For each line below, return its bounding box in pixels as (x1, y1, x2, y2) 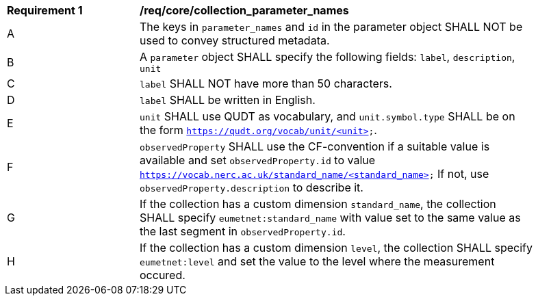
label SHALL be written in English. (140, 93, 316, 107)
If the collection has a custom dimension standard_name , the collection (140, 197, 496, 211)
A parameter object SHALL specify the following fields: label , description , (140, 50, 515, 64)
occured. (140, 268, 185, 282)
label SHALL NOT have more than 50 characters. (140, 77, 392, 90)
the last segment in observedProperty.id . (140, 224, 346, 238)
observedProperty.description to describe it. (140, 181, 363, 194)
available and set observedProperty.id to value (140, 153, 376, 167)
